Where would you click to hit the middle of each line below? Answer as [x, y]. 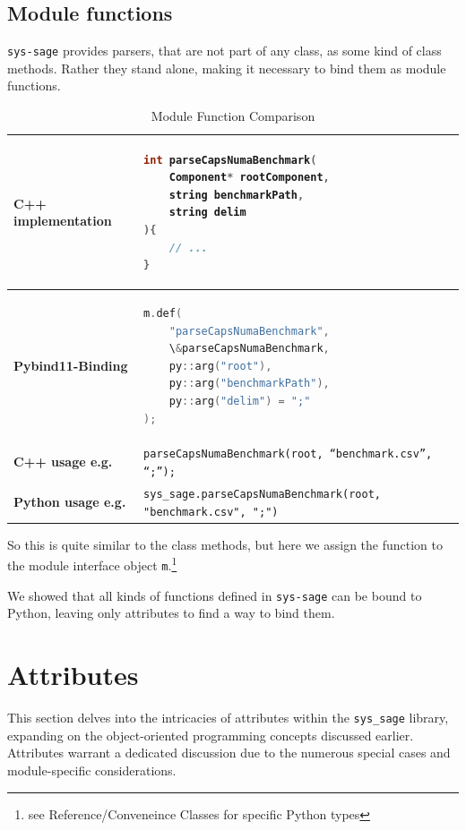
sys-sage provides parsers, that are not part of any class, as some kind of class [224, 51]
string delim [207, 213]
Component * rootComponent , [249, 178]
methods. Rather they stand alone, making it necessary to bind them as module [227, 68]
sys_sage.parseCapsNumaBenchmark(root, [262, 495]
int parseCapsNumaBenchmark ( [230, 160]
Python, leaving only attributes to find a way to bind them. [171, 613]
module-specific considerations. [92, 770]
